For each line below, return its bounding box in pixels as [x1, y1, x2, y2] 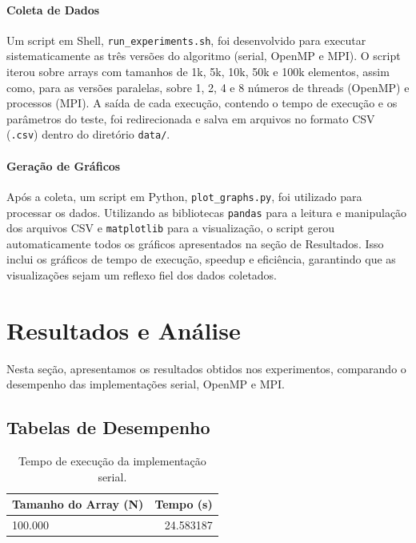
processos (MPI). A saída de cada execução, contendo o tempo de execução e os [6, 95, 398, 111]
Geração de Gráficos [6, 157, 121, 174]
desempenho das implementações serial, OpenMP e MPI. [6, 376, 285, 392]
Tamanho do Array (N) [12, 496, 144, 513]
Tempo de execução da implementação [18, 452, 206, 469]
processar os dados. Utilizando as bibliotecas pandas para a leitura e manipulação [6, 203, 407, 220]
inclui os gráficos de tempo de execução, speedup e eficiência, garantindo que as [6, 251, 396, 267]
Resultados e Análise [6, 313, 241, 346]
